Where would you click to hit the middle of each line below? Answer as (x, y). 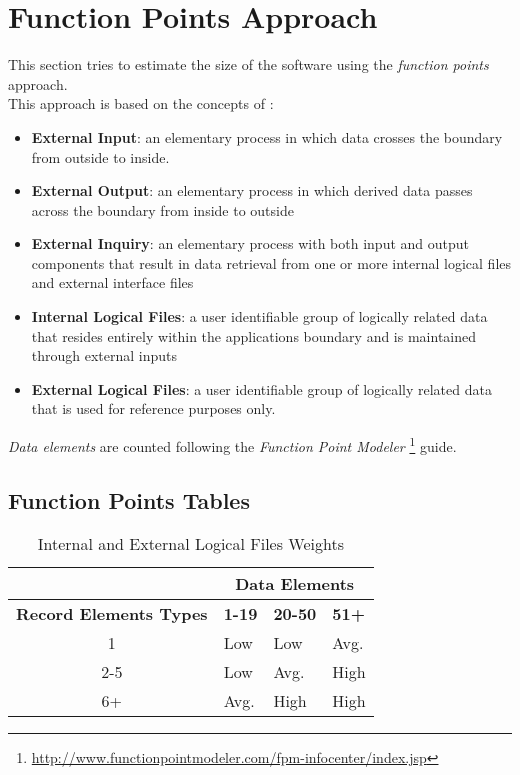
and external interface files (112, 282)
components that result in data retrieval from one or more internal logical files (271, 262)
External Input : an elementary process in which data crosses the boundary (267, 136)
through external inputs (104, 355)
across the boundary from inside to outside (162, 209)
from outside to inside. (100, 156)
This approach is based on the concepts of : (141, 103)
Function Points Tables (129, 499)
